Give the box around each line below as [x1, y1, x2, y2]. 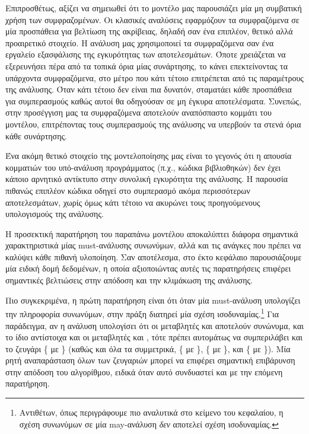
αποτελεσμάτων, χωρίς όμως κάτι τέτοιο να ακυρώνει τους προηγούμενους [5, 196, 260, 208]
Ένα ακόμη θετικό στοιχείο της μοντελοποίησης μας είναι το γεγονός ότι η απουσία [5, 149, 292, 162]
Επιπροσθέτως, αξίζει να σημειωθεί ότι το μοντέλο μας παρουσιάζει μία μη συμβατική [5, 2, 302, 14]
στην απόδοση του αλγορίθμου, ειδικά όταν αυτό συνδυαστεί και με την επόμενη [5, 365, 283, 378]
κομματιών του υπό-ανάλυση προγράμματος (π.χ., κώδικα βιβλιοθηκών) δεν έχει [5, 161, 281, 173]
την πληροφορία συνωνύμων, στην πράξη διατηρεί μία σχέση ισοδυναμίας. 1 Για [5, 306, 279, 320]
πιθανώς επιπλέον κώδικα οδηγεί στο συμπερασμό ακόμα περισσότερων [5, 184, 250, 196]
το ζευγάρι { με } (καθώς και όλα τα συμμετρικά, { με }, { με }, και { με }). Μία [5, 342, 291, 355]
